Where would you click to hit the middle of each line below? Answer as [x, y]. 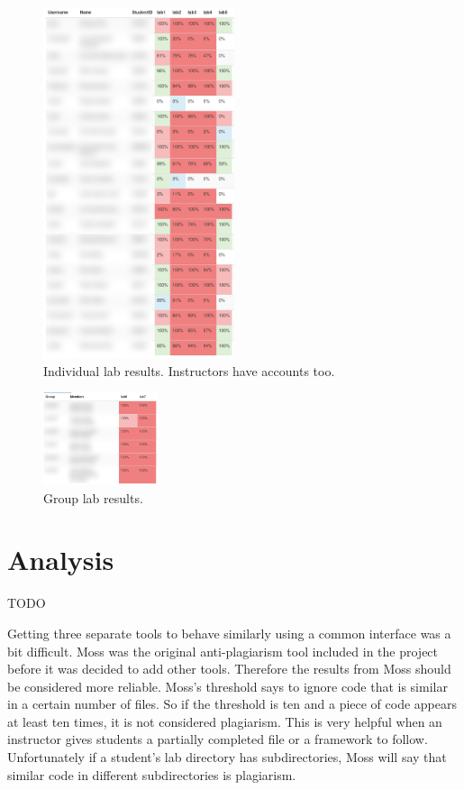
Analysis [61, 560]
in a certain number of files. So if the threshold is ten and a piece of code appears [232, 704]
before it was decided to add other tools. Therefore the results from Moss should [229, 669]
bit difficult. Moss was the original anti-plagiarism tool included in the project [223, 651]
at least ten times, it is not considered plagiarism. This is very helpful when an [225, 721]
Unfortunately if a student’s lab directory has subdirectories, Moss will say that [227, 757]
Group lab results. [93, 497]
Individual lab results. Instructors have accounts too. [189, 370]
